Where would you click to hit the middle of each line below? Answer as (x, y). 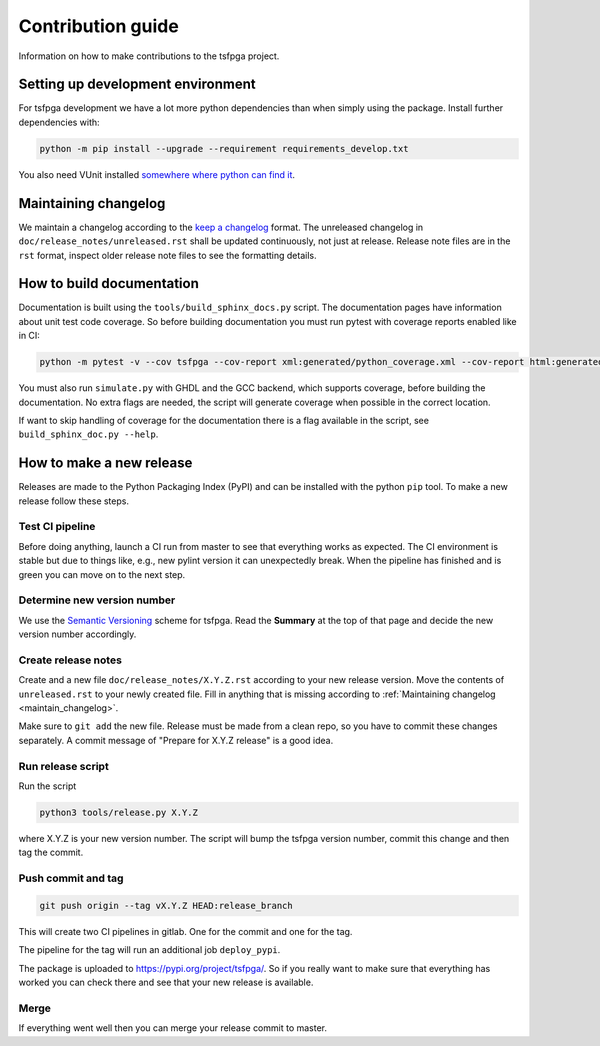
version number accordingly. (77, 634)
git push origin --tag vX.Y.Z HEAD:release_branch (166, 905)
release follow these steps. (74, 501)
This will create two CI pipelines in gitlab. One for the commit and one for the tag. (185, 931)
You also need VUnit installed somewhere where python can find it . (156, 174)
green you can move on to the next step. (102, 574)
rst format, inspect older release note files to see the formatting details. (167, 255)
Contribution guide (98, 26)
